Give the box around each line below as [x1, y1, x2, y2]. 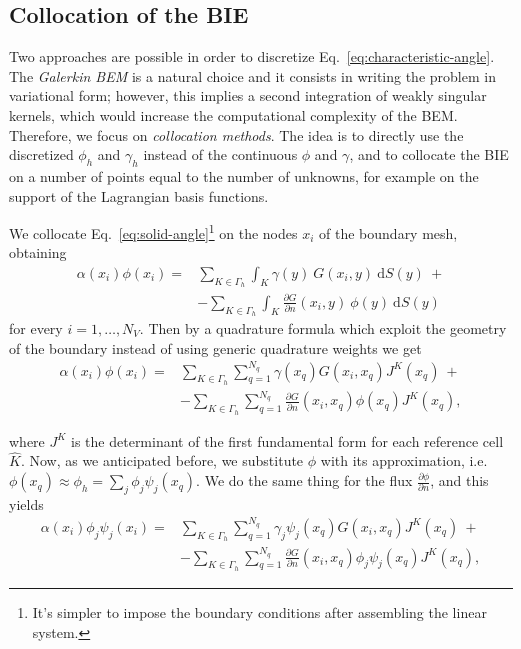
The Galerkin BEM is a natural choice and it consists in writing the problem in [9, 65, 496, 86]
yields [9, 493, 44, 514]
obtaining [9, 242, 67, 263]
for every [9, 317, 63, 338]
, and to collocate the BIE [349, 144, 509, 165]
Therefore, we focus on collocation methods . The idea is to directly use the [9, 124, 464, 145]
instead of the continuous [143, 144, 298, 165]
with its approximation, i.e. [320, 450, 488, 471]
